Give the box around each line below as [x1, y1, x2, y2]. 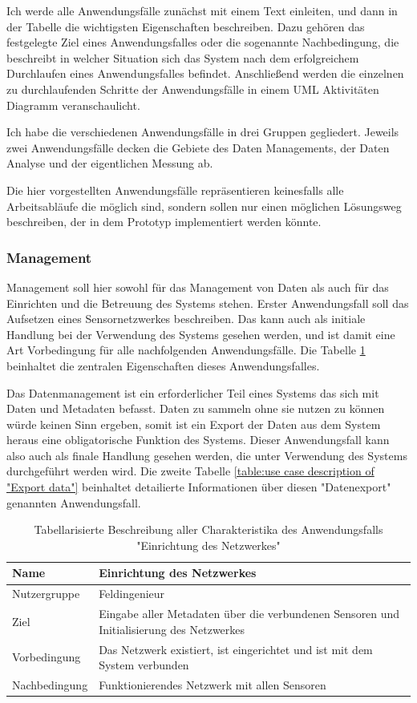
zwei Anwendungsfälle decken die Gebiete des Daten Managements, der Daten [6, 139, 390, 156]
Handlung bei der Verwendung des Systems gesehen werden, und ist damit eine [6, 325, 395, 342]
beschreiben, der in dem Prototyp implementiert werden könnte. [6, 213, 322, 230]
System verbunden [99, 657, 189, 673]
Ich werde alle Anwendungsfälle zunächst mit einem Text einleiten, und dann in [6, 2, 398, 18]
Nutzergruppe [12, 585, 80, 602]
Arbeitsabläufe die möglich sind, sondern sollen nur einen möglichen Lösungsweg [6, 197, 402, 214]
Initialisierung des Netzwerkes [99, 620, 245, 637]
